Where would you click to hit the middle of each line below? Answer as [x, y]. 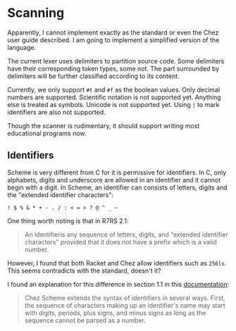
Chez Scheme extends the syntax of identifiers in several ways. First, [125, 298]
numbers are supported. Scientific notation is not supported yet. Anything [114, 97]
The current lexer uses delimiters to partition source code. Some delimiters [116, 61]
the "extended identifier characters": [61, 194]
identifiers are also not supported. [56, 112]
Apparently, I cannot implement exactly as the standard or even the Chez [113, 32]
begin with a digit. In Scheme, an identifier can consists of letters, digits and [117, 187]
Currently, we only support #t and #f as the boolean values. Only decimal [114, 89]
